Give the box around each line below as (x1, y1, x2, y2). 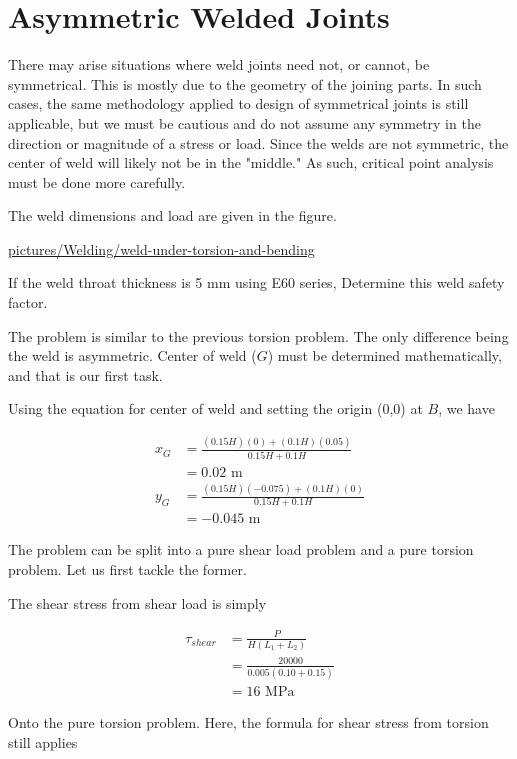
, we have (438, 398, 495, 419)
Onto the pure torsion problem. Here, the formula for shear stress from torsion (8, 711, 489, 732)
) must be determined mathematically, (267, 345, 502, 366)
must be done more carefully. (8, 171, 186, 192)
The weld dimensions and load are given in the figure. (8, 205, 337, 226)
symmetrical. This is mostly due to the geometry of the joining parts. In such (8, 73, 482, 94)
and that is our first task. (8, 364, 163, 385)
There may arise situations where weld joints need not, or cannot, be (8, 54, 430, 75)
